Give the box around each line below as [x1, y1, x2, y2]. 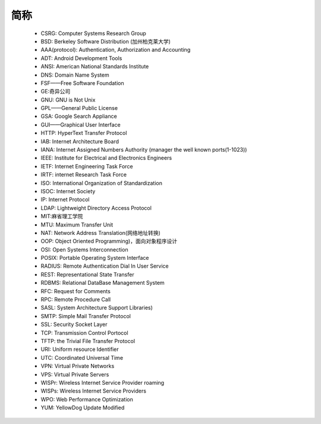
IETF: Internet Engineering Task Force [40, 162, 133, 169]
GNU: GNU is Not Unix [40, 96, 96, 103]
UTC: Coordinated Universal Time [40, 354, 124, 361]
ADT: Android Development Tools [40, 54, 122, 62]
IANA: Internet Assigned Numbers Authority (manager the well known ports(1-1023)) [40, 146, 247, 153]
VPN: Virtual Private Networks [40, 363, 115, 370]
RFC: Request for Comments [40, 287, 111, 294]
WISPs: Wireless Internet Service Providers [40, 387, 147, 395]
